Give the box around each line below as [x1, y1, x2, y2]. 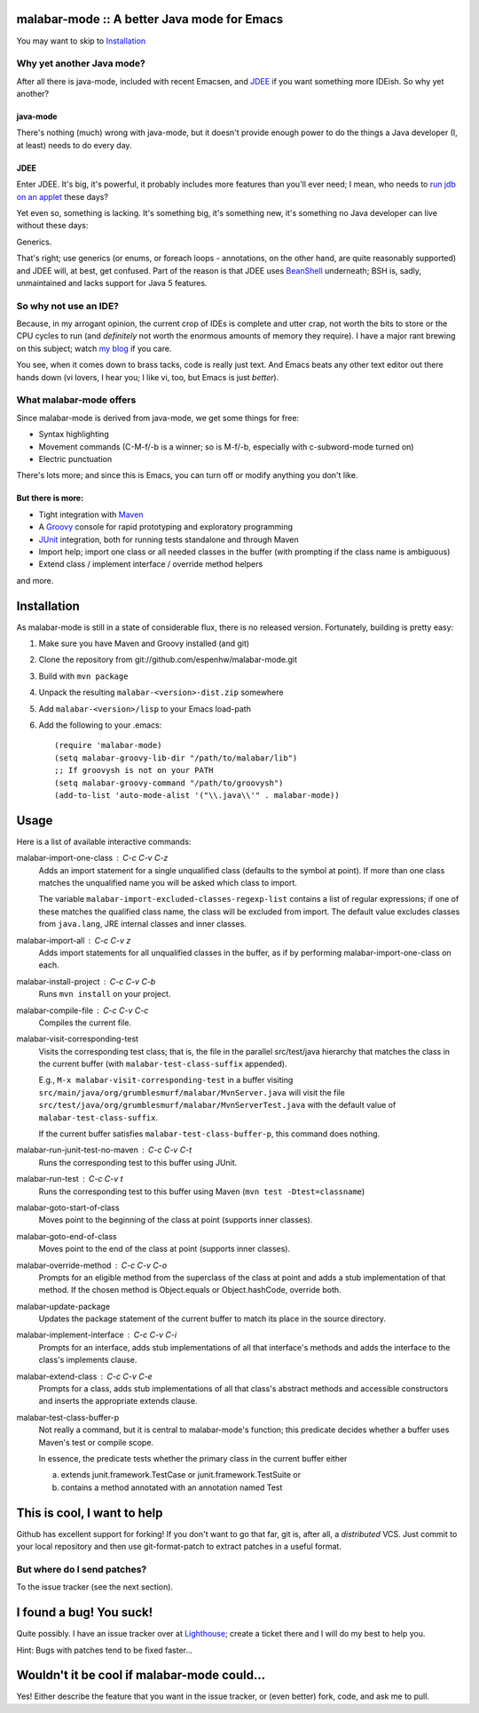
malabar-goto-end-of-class [16, 1231, 117, 1241]
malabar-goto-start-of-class [16, 1202, 120, 1213]
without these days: [16, 220, 89, 231]
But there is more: [16, 493, 84, 504]
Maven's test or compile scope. [38, 1437, 154, 1447]
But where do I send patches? [16, 1563, 147, 1575]
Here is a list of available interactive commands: [16, 836, 192, 847]
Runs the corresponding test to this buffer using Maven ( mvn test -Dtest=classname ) [38, 1186, 365, 1197]
